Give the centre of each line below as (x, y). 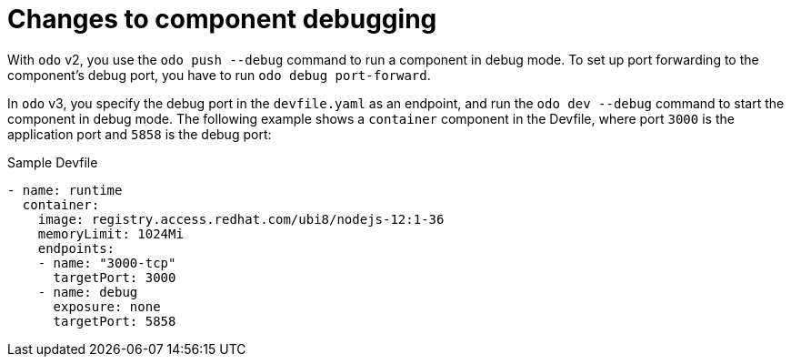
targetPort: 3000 (115, 277)
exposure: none (107, 306)
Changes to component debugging (222, 19)
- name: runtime (65, 190)
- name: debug (88, 292)
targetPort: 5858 (115, 321)
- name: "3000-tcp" (107, 263)
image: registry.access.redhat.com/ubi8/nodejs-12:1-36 (241, 219)
